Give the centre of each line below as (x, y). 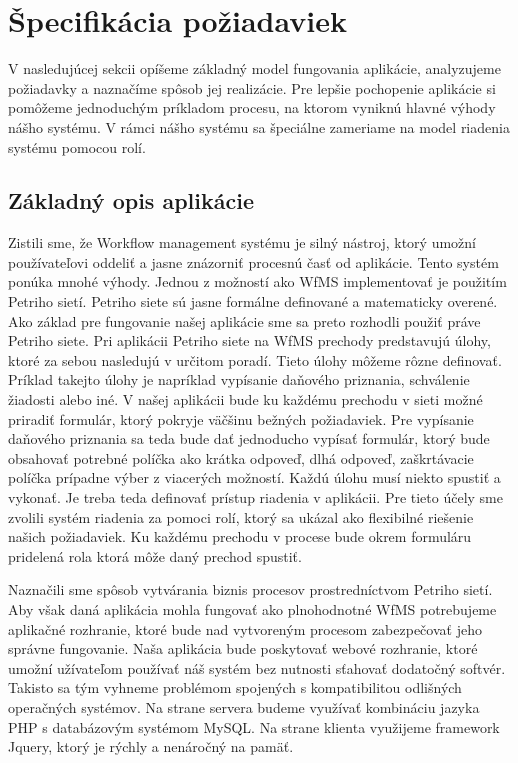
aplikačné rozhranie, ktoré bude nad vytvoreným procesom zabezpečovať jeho (245, 628)
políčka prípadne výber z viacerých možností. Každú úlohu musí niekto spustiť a (254, 477)
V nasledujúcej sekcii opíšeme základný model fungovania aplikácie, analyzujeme (254, 68)
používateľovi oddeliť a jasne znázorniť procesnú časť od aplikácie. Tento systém (253, 261)
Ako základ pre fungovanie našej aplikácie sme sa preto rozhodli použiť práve (244, 320)
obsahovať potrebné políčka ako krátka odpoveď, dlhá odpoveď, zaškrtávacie (241, 457)
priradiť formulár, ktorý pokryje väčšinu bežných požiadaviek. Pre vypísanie (241, 418)
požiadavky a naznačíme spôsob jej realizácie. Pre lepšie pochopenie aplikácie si (252, 87)
